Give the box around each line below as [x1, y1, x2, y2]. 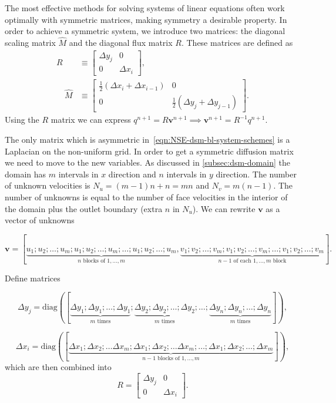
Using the [5, 113, 39, 126]
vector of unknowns [5, 214, 75, 226]
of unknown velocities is [5, 179, 90, 192]
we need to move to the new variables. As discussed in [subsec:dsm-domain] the [5, 156, 290, 169]
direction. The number [216, 167, 297, 180]
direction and [108, 167, 156, 180]
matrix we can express [51, 113, 131, 126]
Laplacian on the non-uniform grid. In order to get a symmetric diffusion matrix [5, 145, 294, 157]
